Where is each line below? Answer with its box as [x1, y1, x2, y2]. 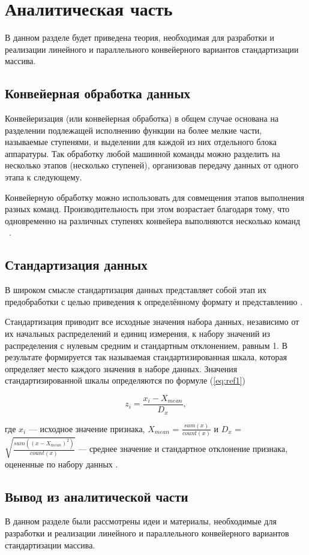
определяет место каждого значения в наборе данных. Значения [5, 362, 238, 375]
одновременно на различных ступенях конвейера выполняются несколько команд [5, 214, 301, 227]
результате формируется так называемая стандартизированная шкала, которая [5, 351, 287, 363]
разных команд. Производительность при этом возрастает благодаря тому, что [5, 203, 290, 215]
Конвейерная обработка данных [5, 84, 191, 102]
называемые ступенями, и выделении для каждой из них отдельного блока [5, 135, 277, 148]
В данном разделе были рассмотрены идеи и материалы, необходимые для [5, 515, 277, 527]
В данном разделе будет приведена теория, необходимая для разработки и [5, 31, 274, 44]
